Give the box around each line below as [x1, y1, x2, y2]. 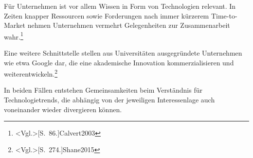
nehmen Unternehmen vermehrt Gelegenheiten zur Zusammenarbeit [27, 20, 230, 30]
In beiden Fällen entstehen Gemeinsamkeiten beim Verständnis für [4, 85, 202, 95]
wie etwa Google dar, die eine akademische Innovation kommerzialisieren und [4, 57, 234, 67]
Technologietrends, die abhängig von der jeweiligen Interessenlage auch [4, 95, 215, 105]
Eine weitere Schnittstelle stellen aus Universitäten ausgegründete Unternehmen [4, 48, 242, 58]
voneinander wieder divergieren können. [4, 104, 122, 114]
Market [4, 20, 25, 30]
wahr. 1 [4, 30, 23, 41]
